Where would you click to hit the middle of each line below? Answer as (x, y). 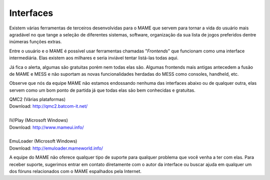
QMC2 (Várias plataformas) (37, 99)
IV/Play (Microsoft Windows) (39, 120)
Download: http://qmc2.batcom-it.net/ (48, 106)
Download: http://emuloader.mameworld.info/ (56, 148)
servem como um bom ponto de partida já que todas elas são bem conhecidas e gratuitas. (102, 90)
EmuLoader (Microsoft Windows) (43, 141)
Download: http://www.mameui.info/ (46, 127)
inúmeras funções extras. (35, 42)
